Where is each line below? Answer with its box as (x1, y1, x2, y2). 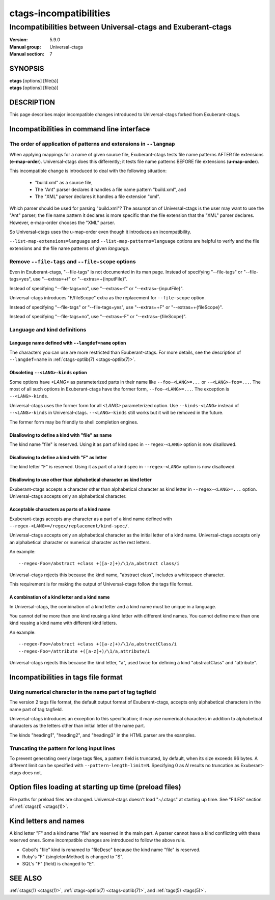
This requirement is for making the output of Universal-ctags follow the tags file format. (9, 581, 193, 587)
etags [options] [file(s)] (9, 85, 59, 91)
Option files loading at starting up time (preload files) (9, 783, 182, 792)
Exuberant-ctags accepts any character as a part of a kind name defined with (9, 516, 173, 522)
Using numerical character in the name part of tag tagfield (9, 688, 156, 695)
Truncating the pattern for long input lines (9, 745, 116, 752)
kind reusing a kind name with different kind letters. (9, 620, 117, 626)
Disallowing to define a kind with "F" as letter (9, 455, 107, 460)
